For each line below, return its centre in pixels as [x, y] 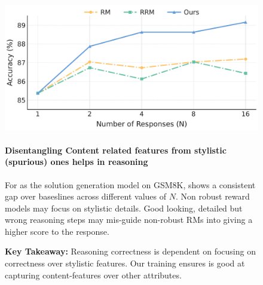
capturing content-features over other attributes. [93, 275]
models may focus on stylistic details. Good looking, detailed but [124, 208]
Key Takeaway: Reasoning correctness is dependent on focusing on [130, 251]
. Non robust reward [212, 196]
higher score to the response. [57, 231]
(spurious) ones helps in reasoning [77, 162]
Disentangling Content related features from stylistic [116, 150]
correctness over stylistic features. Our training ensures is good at [125, 263]
